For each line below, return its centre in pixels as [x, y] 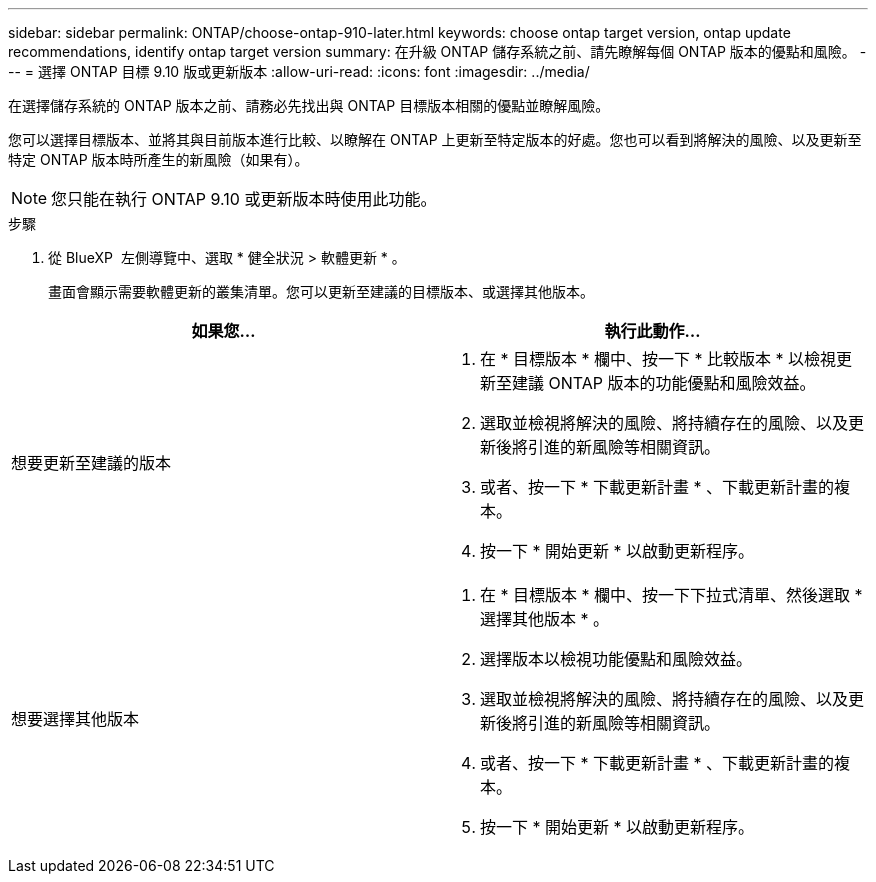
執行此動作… [652, 331]
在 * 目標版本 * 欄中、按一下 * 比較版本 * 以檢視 [658, 359]
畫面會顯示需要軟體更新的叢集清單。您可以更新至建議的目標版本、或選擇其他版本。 [321, 291]
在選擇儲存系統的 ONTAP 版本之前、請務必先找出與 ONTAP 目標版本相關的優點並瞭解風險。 [309, 105]
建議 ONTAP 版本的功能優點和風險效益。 [664, 383]
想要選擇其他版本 [75, 719]
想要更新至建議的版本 [91, 463]
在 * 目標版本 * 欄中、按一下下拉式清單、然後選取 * [671, 595]
